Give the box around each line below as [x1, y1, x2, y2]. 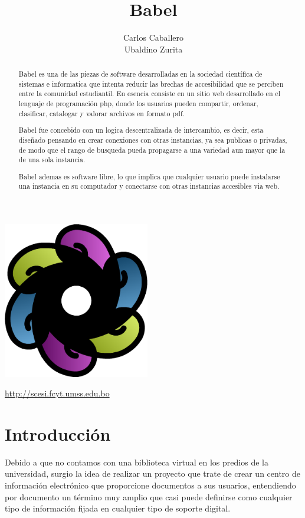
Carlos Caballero [123, 31, 184, 44]
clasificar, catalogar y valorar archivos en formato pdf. [18, 108, 185, 118]
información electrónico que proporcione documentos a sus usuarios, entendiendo [5, 479, 296, 491]
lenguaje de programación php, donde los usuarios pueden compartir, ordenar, [18, 99, 258, 109]
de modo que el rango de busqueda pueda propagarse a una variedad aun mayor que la [18, 145, 286, 155]
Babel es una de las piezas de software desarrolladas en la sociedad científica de [18, 69, 263, 79]
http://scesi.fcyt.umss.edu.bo [5, 387, 110, 399]
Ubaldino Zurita [124, 42, 183, 55]
